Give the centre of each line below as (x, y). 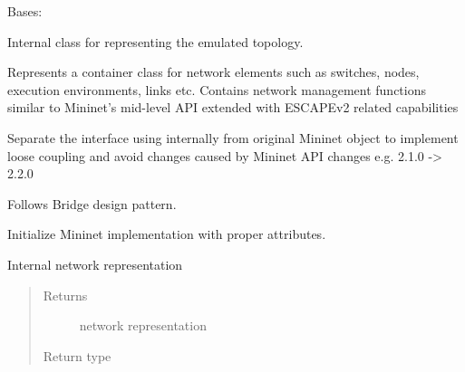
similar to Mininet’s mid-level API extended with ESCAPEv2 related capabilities (233, 107)
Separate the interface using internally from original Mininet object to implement (233, 137)
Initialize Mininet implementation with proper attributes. (167, 234)
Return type (77, 355)
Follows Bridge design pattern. (92, 203)
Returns (65, 295)
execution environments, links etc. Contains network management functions (217, 89)
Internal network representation (95, 264)
